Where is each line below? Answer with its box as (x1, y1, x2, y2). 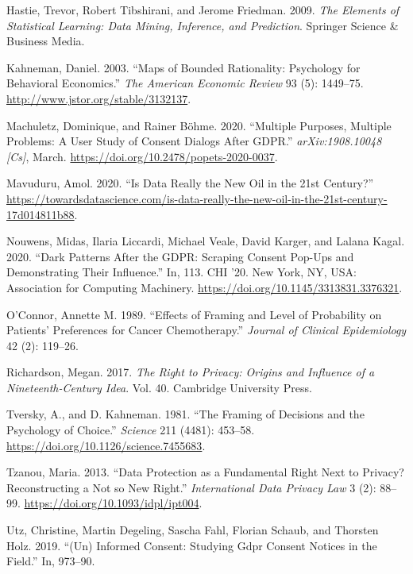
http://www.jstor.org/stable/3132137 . (6, 90, 191, 106)
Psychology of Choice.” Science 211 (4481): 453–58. (6, 422, 255, 438)
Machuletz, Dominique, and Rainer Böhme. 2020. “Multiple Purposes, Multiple (6, 117, 392, 133)
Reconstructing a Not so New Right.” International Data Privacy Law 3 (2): (6, 479, 376, 495)
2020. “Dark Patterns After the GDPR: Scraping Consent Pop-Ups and (6, 248, 354, 264)
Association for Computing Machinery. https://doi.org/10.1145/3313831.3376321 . (6, 279, 403, 295)
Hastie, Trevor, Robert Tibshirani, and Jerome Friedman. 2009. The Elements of (6, 2, 399, 17)
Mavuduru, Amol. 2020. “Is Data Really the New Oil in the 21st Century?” (6, 175, 374, 191)
